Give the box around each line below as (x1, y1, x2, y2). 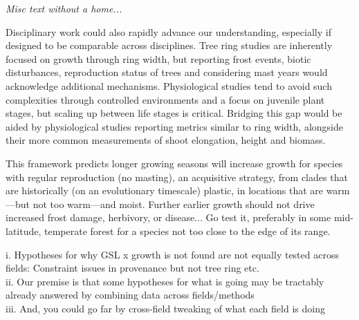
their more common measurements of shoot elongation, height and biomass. (6, 133, 326, 147)
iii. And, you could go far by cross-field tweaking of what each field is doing (6, 301, 325, 315)
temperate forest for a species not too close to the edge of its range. (44, 223, 331, 238)
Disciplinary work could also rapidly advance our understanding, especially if (6, 24, 331, 39)
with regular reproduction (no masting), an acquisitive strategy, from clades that (6, 169, 348, 184)
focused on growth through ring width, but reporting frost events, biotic (6, 51, 311, 66)
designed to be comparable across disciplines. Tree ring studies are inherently (6, 38, 333, 53)
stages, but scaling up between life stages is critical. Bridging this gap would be (6, 106, 342, 120)
